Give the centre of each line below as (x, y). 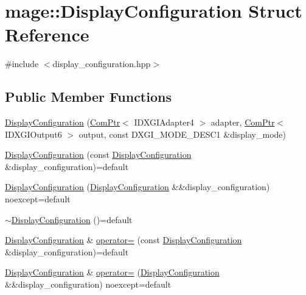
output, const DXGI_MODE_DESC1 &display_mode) (183, 134)
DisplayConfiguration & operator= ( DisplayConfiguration (112, 272)
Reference (47, 34)
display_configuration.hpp (102, 64)
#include (22, 64)
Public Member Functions (88, 97)
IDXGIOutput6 (33, 134)
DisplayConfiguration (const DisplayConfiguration (98, 155)
